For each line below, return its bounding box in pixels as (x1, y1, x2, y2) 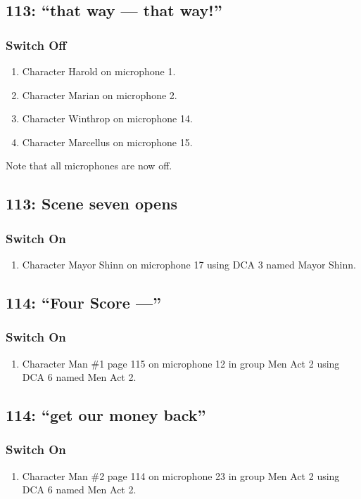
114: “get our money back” (6, 404, 206, 426)
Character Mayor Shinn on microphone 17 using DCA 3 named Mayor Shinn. (22, 257, 356, 271)
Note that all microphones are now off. (6, 158, 172, 173)
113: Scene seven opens (6, 193, 178, 214)
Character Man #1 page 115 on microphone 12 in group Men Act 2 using (22, 356, 340, 370)
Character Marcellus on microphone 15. (22, 134, 193, 149)
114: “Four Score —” (6, 291, 162, 313)
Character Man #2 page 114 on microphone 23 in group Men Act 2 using (22, 468, 340, 483)
